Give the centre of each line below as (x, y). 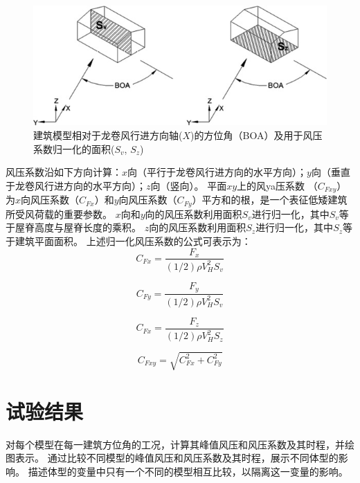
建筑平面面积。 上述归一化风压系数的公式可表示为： (133, 240)
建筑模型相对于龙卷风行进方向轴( (108, 135)
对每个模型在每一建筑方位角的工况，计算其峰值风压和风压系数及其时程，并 (175, 444)
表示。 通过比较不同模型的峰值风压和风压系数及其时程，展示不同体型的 (177, 458)
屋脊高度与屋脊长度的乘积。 (78, 227)
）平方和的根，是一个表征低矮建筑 (270, 200)
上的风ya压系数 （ (277, 185)
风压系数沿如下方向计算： (64, 172)
